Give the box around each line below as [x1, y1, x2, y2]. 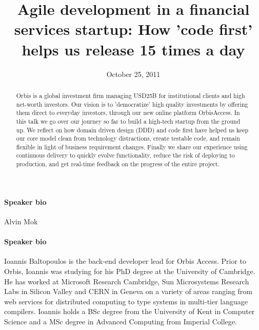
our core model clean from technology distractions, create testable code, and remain [16, 134, 240, 143]
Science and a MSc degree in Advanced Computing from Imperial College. [4, 316, 237, 326]
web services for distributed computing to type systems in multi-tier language [4, 296, 248, 306]
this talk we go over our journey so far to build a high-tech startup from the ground [16, 117, 241, 125]
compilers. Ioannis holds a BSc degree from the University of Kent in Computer [4, 306, 255, 317]
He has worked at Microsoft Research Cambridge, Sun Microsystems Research [4, 276, 249, 286]
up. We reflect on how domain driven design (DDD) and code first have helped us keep [16, 125, 249, 134]
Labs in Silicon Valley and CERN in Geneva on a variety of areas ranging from [4, 286, 253, 297]
